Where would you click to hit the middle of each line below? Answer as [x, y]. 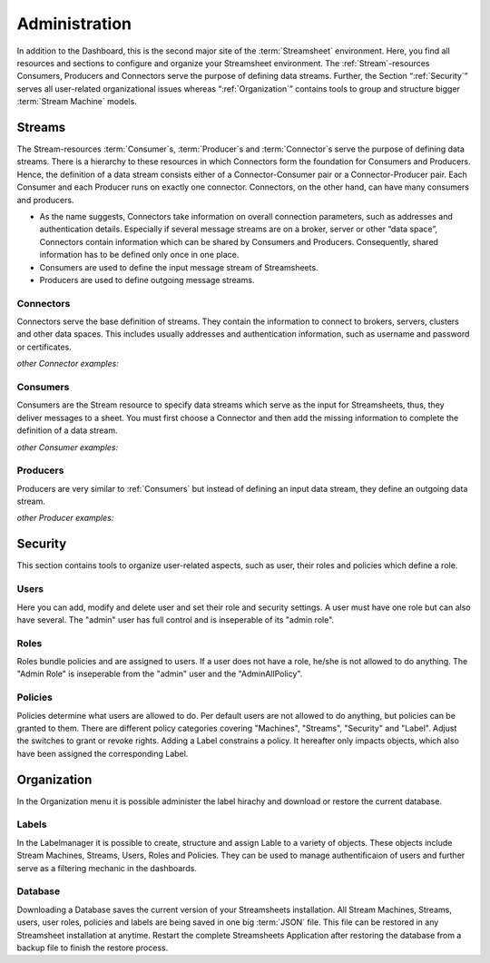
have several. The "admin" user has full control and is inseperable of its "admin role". [176, 619]
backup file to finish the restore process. [93, 948]
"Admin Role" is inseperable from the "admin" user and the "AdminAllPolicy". [160, 674]
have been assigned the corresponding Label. [103, 753]
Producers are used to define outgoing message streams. [147, 280]
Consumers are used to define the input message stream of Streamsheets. [179, 267]
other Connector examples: [68, 364]
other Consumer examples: [68, 447]
